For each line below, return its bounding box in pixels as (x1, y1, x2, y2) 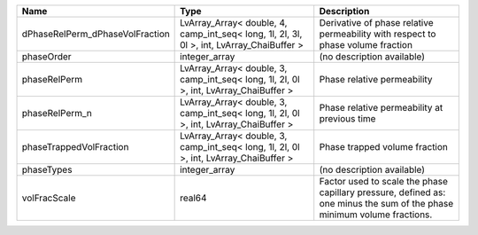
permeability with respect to (319, 27, 436, 40)
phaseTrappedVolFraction (21, 141, 129, 153)
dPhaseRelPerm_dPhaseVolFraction (21, 27, 170, 40)
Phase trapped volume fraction (319, 141, 449, 153)
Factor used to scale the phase (319, 176, 449, 187)
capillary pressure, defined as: (319, 186, 446, 199)
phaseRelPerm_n (21, 107, 93, 119)
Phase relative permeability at (319, 102, 443, 114)
